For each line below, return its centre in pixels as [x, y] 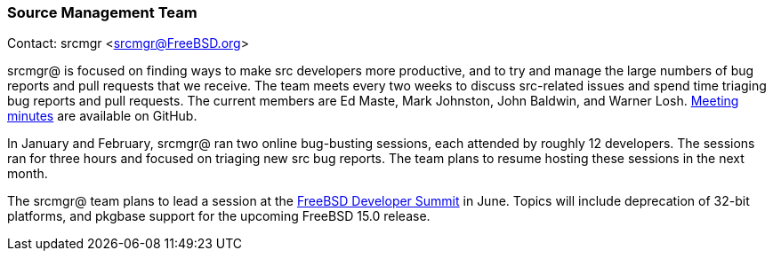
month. [28, 174]
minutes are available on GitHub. [102, 116]
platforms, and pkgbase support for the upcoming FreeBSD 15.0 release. [219, 216]
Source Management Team [102, 12]
